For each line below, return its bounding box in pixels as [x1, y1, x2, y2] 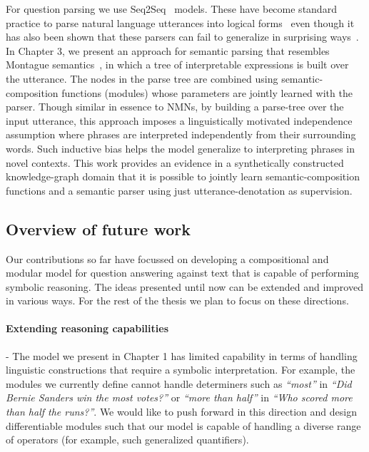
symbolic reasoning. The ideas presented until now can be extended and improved [6, 279, 363, 294]
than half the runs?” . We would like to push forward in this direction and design [6, 404, 357, 419]
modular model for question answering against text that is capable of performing [6, 265, 359, 280]
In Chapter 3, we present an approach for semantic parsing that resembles [6, 43, 330, 58]
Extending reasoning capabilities [6, 321, 169, 336]
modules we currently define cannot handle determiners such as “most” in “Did [6, 376, 352, 391]
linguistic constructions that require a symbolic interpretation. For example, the [6, 362, 355, 377]
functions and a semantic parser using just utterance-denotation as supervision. [6, 183, 353, 197]
